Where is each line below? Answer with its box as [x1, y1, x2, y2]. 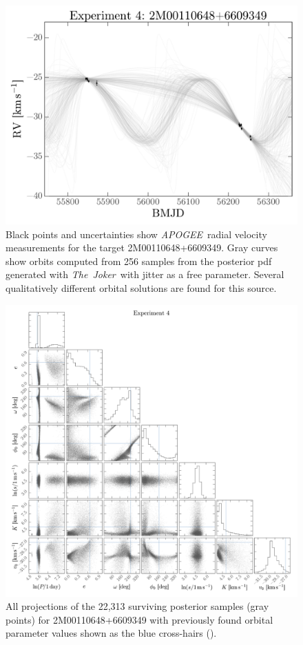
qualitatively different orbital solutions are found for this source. [6, 280, 277, 295]
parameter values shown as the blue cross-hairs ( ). [6, 626, 217, 640]
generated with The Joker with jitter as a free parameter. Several [6, 267, 284, 282]
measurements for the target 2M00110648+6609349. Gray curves [6, 240, 278, 255]
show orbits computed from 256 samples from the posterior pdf [6, 253, 272, 268]
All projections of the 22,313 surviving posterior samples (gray [6, 599, 269, 613]
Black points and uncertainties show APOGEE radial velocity [6, 226, 267, 241]
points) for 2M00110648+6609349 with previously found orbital [6, 612, 273, 626]
